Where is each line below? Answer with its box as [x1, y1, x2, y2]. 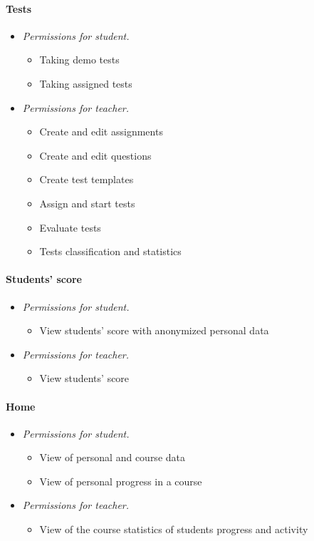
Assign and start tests [39, 195, 135, 210]
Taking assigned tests [39, 76, 132, 91]
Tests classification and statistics [39, 244, 182, 259]
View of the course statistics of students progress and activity [39, 522, 308, 537]
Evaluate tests [39, 220, 101, 235]
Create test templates [39, 172, 134, 187]
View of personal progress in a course [39, 473, 202, 488]
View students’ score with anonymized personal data [39, 323, 269, 338]
